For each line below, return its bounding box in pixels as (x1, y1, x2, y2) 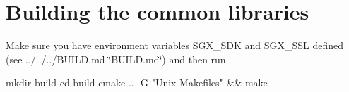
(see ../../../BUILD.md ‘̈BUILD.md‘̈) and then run (6, 51, 226, 66)
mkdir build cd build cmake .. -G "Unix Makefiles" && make (6, 75, 268, 90)
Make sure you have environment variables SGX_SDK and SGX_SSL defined (6, 38, 344, 53)
